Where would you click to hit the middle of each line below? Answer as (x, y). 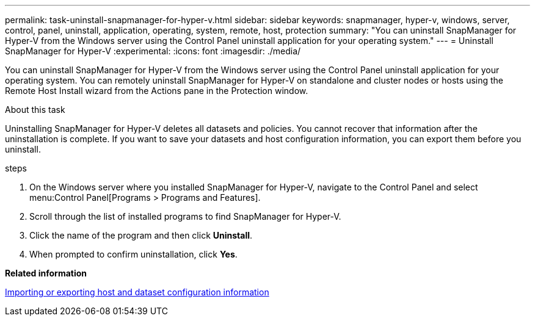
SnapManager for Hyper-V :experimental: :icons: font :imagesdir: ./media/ (153, 51)
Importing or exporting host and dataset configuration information (137, 292)
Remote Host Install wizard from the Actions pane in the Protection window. (157, 91)
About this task (35, 110)
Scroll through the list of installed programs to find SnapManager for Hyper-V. (185, 216)
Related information (46, 273)
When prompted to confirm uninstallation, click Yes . (133, 254)
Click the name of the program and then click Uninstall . (141, 235)
